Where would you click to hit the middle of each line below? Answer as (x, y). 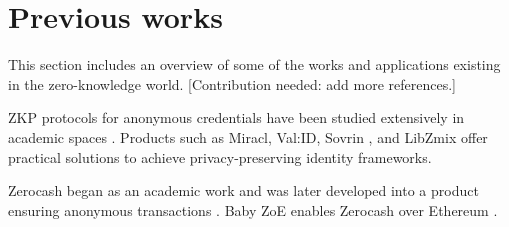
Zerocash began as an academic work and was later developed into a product (243, 190)
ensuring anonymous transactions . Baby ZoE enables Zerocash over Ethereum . (253, 209)
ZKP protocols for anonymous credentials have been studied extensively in (236, 117)
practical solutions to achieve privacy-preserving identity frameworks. (220, 156)
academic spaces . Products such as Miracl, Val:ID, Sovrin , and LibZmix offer (248, 136)
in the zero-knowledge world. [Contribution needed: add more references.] (232, 83)
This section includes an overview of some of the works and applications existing (254, 64)
